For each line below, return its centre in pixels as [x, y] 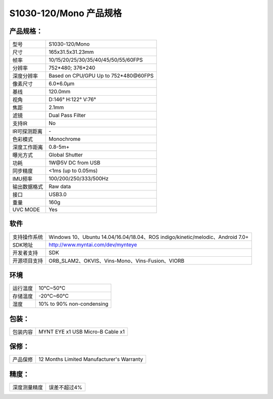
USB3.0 [58, 194]
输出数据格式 [28, 187]
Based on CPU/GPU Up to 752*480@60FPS [101, 76]
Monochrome [65, 139]
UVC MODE [26, 210]
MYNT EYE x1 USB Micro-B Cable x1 [82, 332]
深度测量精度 [28, 387]
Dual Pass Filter [67, 115]
